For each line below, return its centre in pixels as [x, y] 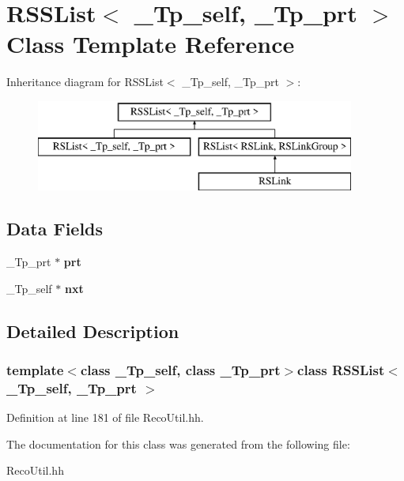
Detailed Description [93, 331]
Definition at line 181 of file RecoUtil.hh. [105, 417]
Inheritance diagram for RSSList [85, 82]
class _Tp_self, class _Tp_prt [180, 369]
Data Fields [55, 229]
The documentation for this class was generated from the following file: [178, 443]
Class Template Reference [151, 44]
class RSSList [341, 369]
